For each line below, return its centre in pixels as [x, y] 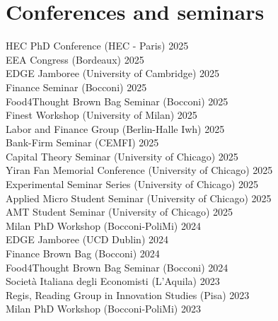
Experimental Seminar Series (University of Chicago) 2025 [132, 184]
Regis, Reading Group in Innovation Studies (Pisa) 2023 [128, 294]
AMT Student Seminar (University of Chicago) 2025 [120, 212]
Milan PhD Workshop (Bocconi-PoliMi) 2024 [103, 225]
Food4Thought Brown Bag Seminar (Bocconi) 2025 [117, 101]
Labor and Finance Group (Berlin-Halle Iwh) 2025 [115, 128]
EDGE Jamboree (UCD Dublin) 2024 [87, 239]
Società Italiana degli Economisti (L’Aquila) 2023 [113, 281]
